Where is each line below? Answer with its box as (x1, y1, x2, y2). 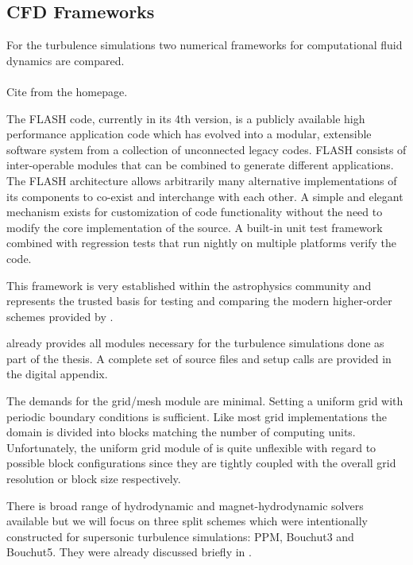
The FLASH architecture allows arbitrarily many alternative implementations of (6, 172, 397, 188)
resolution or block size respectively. (6, 470, 181, 487)
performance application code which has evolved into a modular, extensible (6, 126, 372, 142)
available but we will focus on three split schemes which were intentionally (6, 513, 368, 529)
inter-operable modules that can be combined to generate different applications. (6, 157, 394, 173)
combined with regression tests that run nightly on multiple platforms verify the (6, 234, 396, 251)
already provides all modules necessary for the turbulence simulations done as (6, 335, 384, 351)
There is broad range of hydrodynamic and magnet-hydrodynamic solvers (6, 497, 364, 513)
